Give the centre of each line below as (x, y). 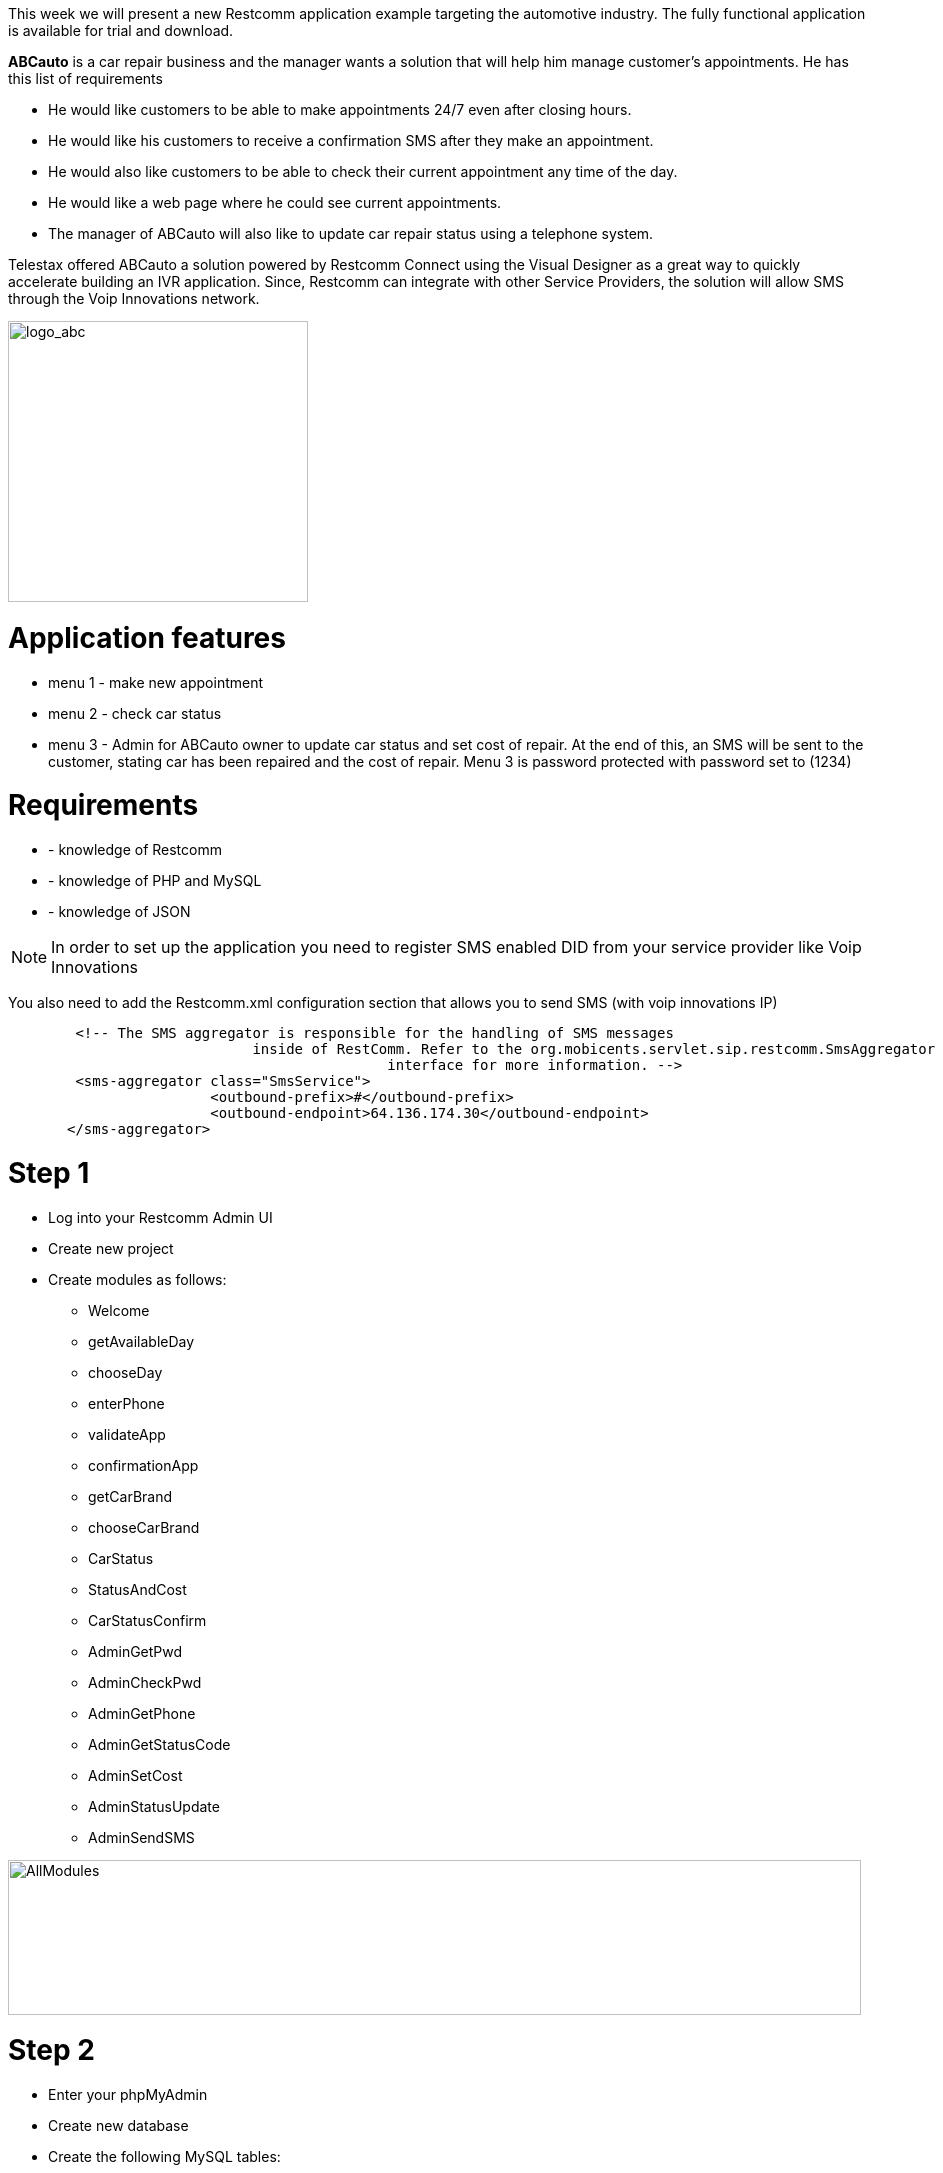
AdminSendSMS (141, 1837)
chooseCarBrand (144, 1527)
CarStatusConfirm (147, 1620)
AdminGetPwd (135, 1651)
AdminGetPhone (142, 1713)
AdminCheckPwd (145, 1682)
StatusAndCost (137, 1589)
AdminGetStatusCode (159, 1744)
